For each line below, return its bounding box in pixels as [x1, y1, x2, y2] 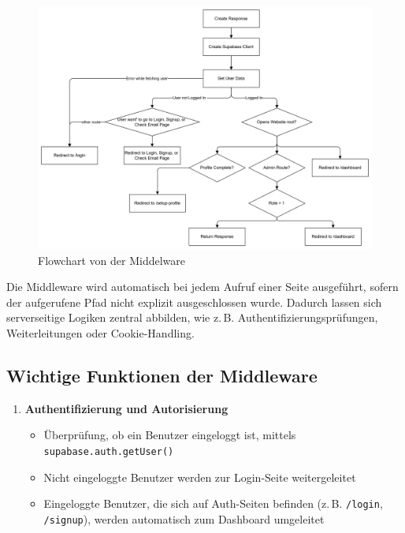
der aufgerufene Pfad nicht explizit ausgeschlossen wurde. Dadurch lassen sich [6, 293, 382, 310]
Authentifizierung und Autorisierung [24, 400, 229, 416]
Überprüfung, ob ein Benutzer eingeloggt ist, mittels [43, 427, 296, 443]
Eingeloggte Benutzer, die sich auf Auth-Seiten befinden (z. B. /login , [43, 495, 383, 512]
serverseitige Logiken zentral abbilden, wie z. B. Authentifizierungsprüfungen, [6, 309, 378, 326]
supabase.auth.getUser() [43, 446, 174, 458]
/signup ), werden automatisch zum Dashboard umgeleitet [43, 510, 325, 527]
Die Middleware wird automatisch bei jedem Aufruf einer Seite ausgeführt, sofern [6, 278, 399, 295]
